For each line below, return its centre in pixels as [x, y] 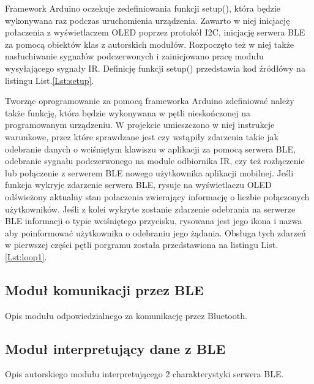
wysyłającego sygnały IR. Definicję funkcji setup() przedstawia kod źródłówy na [155, 68]
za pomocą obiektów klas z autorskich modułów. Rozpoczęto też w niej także [150, 44]
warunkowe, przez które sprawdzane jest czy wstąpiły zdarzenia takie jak [142, 136]
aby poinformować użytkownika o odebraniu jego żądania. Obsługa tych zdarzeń [155, 232]
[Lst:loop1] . [26, 256]
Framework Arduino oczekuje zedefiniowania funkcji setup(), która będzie [143, 8]
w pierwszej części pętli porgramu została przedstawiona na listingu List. [142, 245]
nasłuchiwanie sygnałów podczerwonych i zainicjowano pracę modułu [134, 56]
